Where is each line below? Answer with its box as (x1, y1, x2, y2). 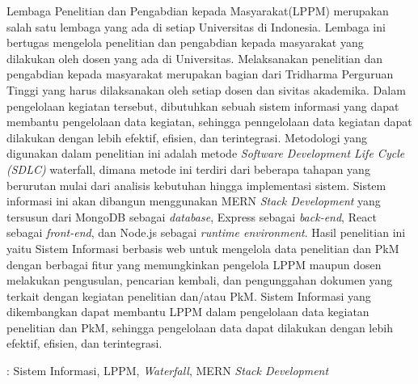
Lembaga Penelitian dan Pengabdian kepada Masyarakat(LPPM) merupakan (6, 2, 389, 19)
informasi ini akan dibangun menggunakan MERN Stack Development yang (6, 192, 381, 209)
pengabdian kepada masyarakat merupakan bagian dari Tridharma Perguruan (6, 65, 394, 82)
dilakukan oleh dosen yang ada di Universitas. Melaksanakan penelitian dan (6, 49, 383, 66)
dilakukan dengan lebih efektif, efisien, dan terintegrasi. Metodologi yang (6, 129, 367, 146)
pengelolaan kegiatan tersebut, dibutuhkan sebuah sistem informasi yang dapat (6, 97, 399, 114)
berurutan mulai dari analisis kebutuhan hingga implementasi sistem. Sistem (6, 176, 386, 193)
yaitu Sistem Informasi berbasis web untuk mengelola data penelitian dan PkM (6, 239, 399, 256)
